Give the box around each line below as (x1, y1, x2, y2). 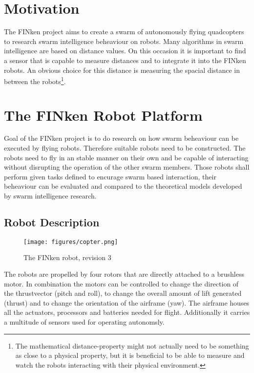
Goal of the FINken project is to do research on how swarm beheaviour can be (4, 133, 239, 143)
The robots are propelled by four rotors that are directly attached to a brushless (4, 269, 244, 279)
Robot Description (4, 215, 100, 230)
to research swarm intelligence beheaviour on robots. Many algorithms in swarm (4, 36, 244, 46)
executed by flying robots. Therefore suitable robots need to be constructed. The (4, 143, 246, 153)
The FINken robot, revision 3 (23, 252, 111, 263)
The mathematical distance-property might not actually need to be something (15, 340, 249, 351)
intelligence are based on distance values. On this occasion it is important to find (4, 45, 246, 56)
